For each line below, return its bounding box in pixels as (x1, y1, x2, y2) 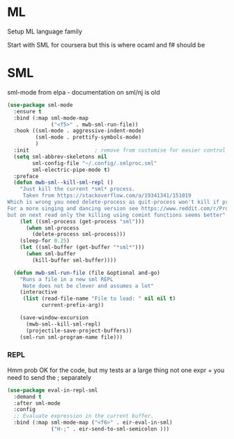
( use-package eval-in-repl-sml (7, 387, 98, 394)
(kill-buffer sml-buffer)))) (32, 257, 117, 264)
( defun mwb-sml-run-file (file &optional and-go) (13, 269, 160, 276)
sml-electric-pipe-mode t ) (32, 166, 111, 173)
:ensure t (13, 108, 42, 115)
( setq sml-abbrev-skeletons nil (13, 153, 108, 160)
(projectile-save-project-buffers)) (25, 327, 132, 334)
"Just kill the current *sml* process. (19, 186, 136, 193)
